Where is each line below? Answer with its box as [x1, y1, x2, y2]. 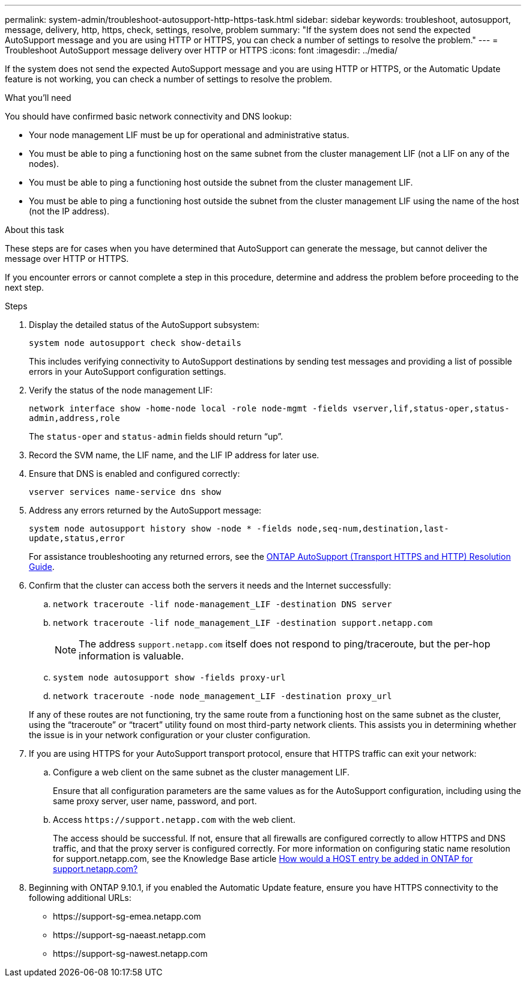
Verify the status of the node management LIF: [29, 385, 213, 395]
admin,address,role [29, 413, 120, 423]
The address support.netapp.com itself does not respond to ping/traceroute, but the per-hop [79, 638, 491, 650]
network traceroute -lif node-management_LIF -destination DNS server [53, 599, 392, 609]
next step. [5, 282, 44, 292]
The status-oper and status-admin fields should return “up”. [29, 431, 283, 441]
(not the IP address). [29, 206, 110, 216]
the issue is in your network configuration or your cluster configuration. [29, 730, 310, 740]
